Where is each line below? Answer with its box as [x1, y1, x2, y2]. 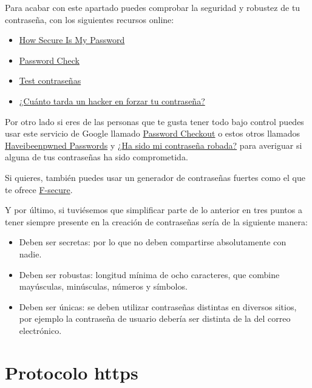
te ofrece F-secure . [5, 183, 73, 196]
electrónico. [19, 324, 62, 336]
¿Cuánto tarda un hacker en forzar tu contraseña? [19, 94, 205, 107]
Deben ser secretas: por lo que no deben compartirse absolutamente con [19, 236, 287, 248]
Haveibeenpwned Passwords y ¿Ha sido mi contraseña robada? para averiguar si [5, 138, 302, 151]
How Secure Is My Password [19, 33, 125, 46]
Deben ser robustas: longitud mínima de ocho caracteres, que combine [19, 268, 280, 281]
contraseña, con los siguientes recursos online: [5, 13, 174, 26]
